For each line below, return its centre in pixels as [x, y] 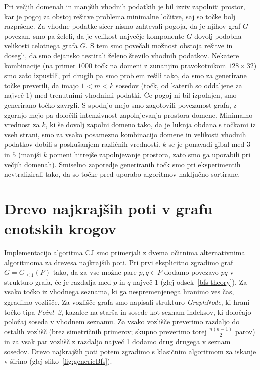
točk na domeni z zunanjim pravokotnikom [160, 65]
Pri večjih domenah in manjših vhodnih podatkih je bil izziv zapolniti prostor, [125, 6]
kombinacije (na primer [40, 65]
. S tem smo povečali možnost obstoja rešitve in [159, 46]
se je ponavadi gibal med [207, 144]
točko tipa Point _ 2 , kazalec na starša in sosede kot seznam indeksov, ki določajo [128, 311]
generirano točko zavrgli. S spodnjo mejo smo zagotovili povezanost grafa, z [120, 104]
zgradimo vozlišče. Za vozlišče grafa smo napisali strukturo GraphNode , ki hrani [127, 301]
